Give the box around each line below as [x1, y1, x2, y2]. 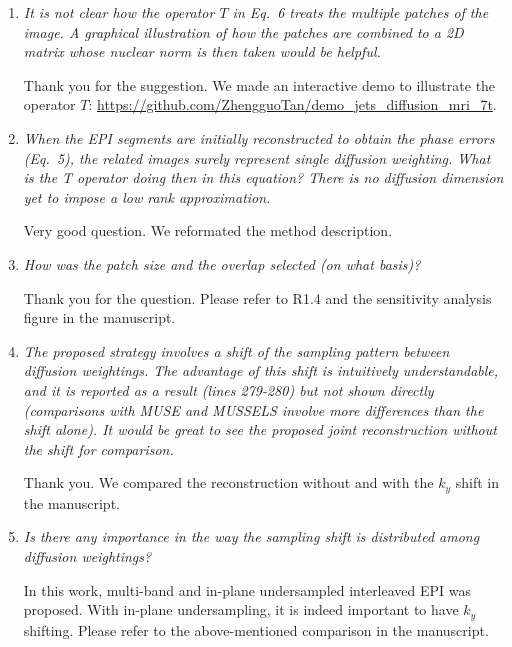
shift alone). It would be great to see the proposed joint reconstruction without [23, 419, 497, 440]
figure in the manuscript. [23, 307, 176, 328]
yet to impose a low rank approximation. [23, 186, 271, 207]
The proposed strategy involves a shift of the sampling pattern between [23, 340, 450, 361]
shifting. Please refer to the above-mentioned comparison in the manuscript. [23, 619, 489, 640]
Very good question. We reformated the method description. [23, 220, 393, 241]
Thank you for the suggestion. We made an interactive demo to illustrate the [23, 74, 496, 95]
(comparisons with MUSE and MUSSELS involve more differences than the [23, 399, 484, 420]
